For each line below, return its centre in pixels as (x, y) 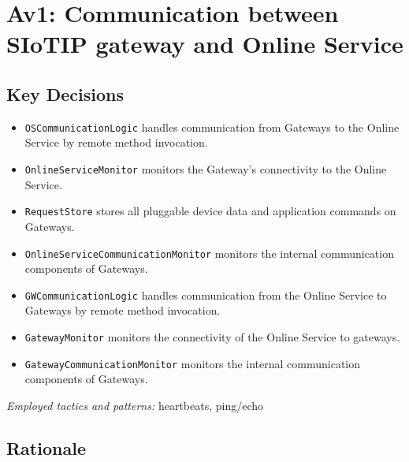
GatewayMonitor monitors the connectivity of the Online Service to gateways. (212, 337)
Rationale (46, 447)
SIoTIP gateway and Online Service (205, 44)
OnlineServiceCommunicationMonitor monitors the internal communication (209, 253)
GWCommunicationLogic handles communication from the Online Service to (206, 294)
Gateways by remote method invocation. (123, 310)
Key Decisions (65, 93)
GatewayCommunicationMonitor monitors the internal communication (193, 363)
